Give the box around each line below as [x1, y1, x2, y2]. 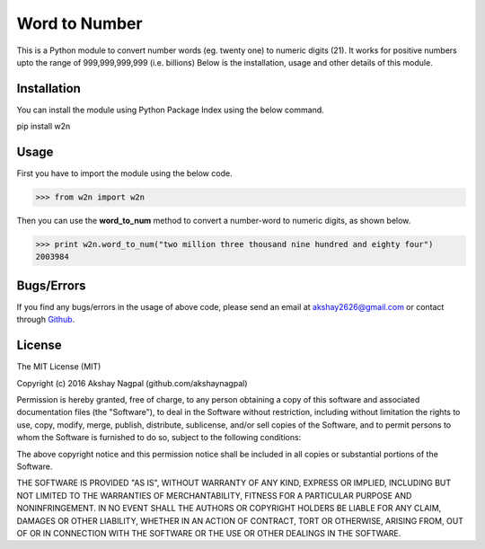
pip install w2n [16, 121, 71, 132]
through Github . [16, 314, 75, 325]
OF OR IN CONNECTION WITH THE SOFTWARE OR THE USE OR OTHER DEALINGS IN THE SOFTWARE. [16, 527, 401, 538]
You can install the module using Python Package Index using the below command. [16, 104, 325, 115]
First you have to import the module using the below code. [16, 168, 233, 179]
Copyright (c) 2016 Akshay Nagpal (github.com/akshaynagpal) [16, 377, 248, 388]
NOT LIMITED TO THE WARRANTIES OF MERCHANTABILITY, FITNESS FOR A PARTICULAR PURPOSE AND [16, 490, 412, 500]
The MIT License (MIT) [16, 361, 101, 372]
